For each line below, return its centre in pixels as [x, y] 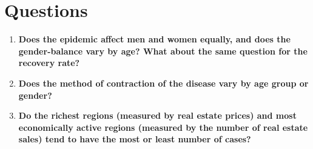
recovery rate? [49, 63]
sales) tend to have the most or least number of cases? [135, 139]
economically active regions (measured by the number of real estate [163, 127]
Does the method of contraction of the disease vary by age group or [163, 83]
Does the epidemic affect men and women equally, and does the [154, 39]
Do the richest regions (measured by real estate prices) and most [157, 115]
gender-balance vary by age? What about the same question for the [163, 51]
